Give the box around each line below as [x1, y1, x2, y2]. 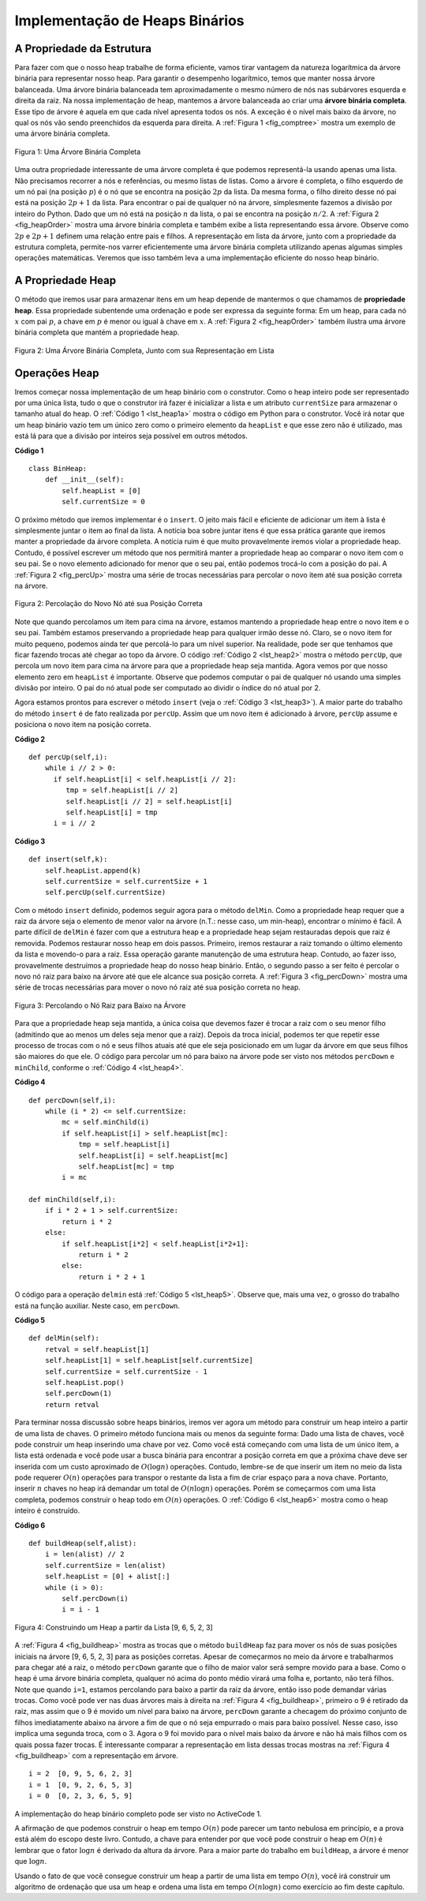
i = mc [62, 1173, 88, 1182]
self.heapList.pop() [44, 1378, 125, 1386]
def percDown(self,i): [28, 1095, 117, 1105]
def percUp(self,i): [28, 753, 108, 762]
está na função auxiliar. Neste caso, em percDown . [14, 1300, 181, 1310]
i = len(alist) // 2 [44, 1550, 125, 1559]
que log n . [14, 1857, 47, 1866]
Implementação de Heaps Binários [14, 12, 245, 29]
